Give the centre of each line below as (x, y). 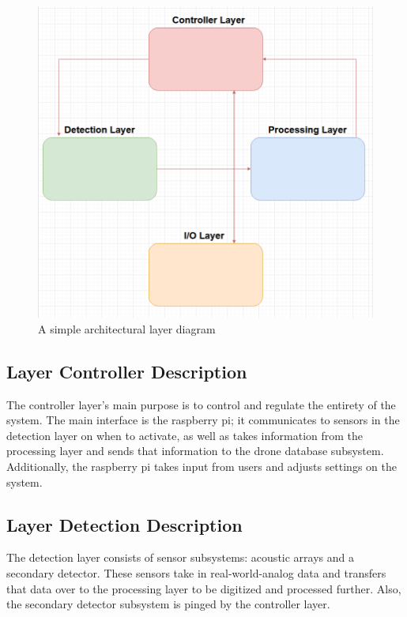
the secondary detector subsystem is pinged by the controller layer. (168, 604)
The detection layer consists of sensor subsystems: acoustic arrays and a (180, 557)
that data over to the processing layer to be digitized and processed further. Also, (204, 588)
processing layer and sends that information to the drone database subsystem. (195, 451)
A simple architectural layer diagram (127, 328)
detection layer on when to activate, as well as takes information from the (185, 435)
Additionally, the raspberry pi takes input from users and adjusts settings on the (202, 466)
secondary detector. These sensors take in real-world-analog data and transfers (196, 572)
